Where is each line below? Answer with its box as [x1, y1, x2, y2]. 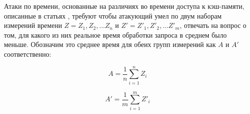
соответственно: [4, 48, 52, 59]
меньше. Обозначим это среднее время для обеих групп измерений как [4, 39, 216, 49]
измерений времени [4, 20, 62, 30]
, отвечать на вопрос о [180, 20, 247, 30]
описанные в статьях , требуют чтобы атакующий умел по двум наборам [4, 10, 222, 21]
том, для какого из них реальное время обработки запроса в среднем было [4, 29, 227, 40]
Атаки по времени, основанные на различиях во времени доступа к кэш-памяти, [4, 1, 245, 11]
